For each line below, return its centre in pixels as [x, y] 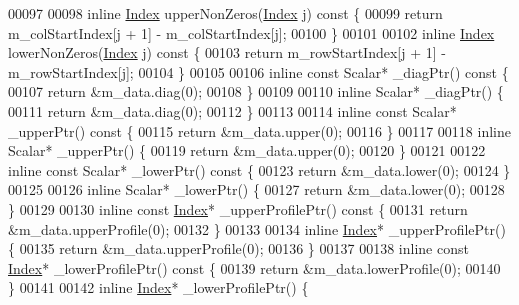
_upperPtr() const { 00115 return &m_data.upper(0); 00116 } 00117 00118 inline [260, 130]
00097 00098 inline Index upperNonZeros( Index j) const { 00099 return [225, 13]
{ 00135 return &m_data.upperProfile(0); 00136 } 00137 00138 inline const [238, 248]
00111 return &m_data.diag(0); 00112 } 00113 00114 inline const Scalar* [232, 110]
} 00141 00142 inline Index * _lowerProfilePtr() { [158, 287]
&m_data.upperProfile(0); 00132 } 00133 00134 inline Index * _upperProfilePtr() [257, 228]
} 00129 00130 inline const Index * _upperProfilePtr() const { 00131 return [238, 208]
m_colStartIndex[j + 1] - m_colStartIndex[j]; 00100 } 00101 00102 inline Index [251, 32]
